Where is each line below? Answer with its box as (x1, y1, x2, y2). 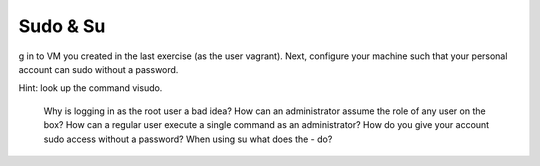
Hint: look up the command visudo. (18, 82, 163, 94)
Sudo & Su (18, 15, 106, 37)
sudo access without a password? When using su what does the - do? (43, 133, 333, 145)
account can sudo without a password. (18, 63, 179, 75)
